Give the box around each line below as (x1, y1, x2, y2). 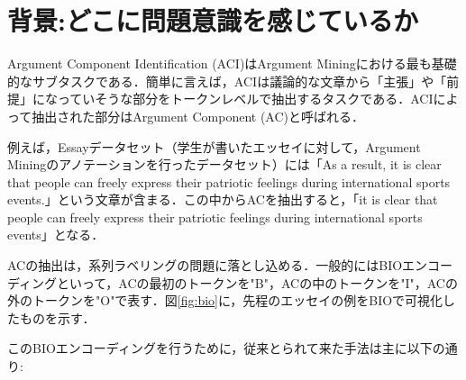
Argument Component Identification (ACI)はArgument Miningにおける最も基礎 (7, 54, 457, 73)
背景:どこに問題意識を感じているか (7, 2, 419, 39)
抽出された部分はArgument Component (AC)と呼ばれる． (32, 106, 365, 125)
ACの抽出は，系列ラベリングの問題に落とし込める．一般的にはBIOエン (7, 256, 428, 275)
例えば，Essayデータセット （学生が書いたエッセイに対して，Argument (7, 137, 421, 156)
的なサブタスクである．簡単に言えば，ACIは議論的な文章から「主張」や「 (7, 71, 447, 90)
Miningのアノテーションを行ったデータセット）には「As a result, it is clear (7, 155, 442, 174)
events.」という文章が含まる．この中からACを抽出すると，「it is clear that (7, 190, 438, 209)
